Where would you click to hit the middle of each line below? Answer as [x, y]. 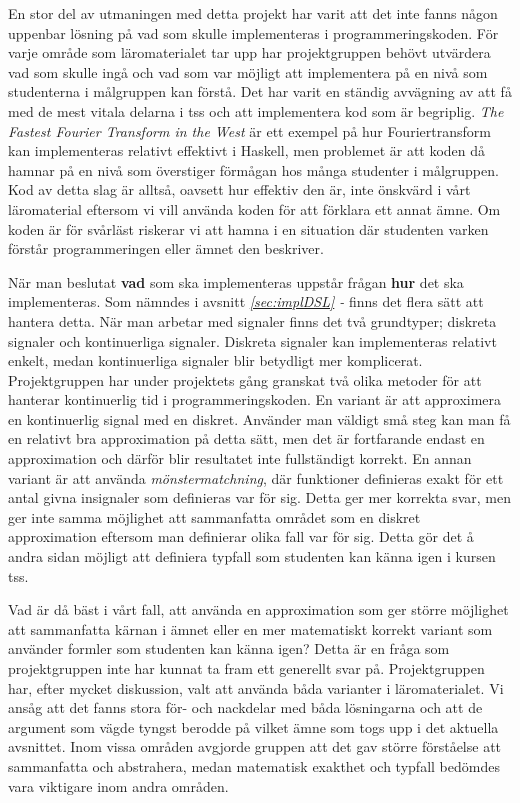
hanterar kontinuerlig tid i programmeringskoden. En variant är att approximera [255, 399]
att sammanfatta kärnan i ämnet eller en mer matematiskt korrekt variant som [250, 628]
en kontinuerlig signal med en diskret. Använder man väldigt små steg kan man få [259, 418]
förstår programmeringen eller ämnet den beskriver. [166, 248]
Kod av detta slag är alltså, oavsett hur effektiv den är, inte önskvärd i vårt [239, 189]
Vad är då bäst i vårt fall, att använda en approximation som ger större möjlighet [258, 609]
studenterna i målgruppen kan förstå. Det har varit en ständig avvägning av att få [260, 91]
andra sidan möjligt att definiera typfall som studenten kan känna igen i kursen [252, 556]
